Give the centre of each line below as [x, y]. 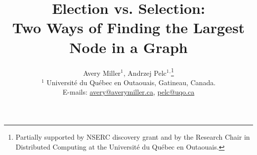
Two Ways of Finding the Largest [128, 27]
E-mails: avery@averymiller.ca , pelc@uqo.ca [128, 92]
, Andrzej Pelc [145, 73]
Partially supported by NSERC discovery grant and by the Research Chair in [133, 136]
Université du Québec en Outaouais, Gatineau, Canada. [131, 82]
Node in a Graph [128, 47]
